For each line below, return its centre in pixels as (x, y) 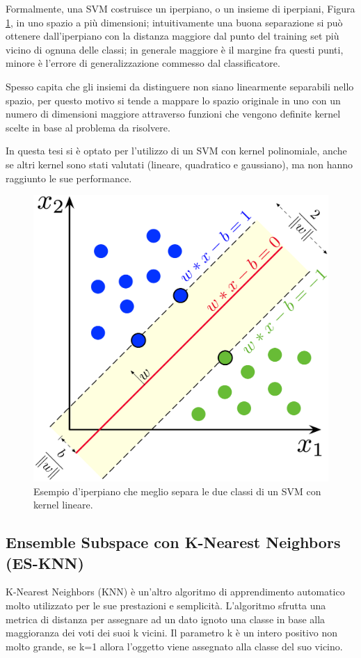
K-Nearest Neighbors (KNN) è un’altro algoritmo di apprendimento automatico (175, 592)
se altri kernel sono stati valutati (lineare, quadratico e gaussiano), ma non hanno (179, 164)
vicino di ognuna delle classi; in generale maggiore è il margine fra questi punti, (175, 49)
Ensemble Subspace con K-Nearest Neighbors (173, 542)
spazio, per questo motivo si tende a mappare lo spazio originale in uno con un (173, 100)
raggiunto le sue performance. (69, 178)
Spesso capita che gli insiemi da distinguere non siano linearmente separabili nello (180, 86)
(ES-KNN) (45, 562)
